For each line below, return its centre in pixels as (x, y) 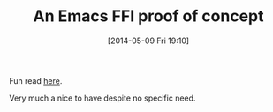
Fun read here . (36, 80)
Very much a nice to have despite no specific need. (102, 98)
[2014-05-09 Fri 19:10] (148, 41)
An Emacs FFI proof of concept (148, 16)
